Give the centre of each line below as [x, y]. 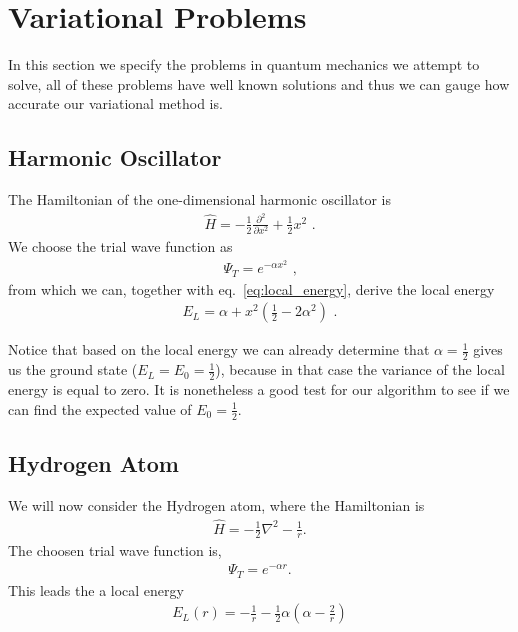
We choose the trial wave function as [120, 246]
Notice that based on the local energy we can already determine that [219, 349]
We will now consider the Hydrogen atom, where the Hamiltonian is [216, 504]
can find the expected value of [100, 408]
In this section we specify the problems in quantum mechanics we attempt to [244, 64]
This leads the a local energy [96, 589]
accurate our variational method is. [115, 103]
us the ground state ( [73, 369]
